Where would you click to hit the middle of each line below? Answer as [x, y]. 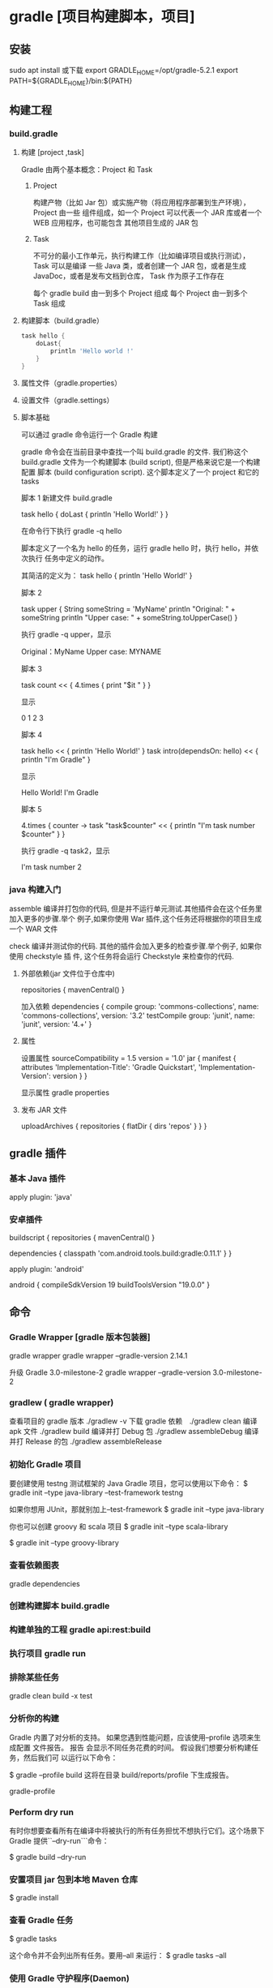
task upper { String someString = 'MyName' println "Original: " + [128, 608]
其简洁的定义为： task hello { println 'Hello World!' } [107, 575]
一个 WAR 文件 [34, 929]
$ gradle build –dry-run [48, 1857]
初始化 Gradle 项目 [45, 1464]
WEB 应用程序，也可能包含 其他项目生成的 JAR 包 [116, 223]
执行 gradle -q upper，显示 [66, 634]
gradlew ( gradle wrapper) [62, 1402]
